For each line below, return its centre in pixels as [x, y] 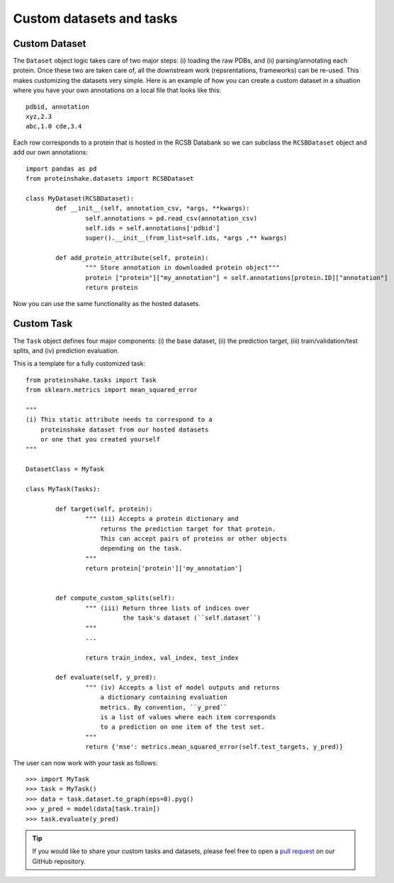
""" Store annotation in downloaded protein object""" [182, 268]
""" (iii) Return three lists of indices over [168, 608]
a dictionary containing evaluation [164, 697]
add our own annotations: [50, 152]
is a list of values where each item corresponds [188, 717]
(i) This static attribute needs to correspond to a [119, 420]
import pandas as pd [61, 169]
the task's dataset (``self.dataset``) [192, 618]
